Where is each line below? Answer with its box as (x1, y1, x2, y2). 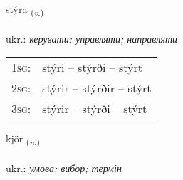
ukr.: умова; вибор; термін (6, 161, 122, 176)
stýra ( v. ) (6, 1, 44, 18)
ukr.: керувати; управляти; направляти (6, 31, 178, 46)
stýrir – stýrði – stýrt (42, 100, 147, 117)
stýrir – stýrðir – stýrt (42, 80, 152, 97)
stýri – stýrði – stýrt (42, 59, 143, 76)
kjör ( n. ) (6, 131, 41, 148)
